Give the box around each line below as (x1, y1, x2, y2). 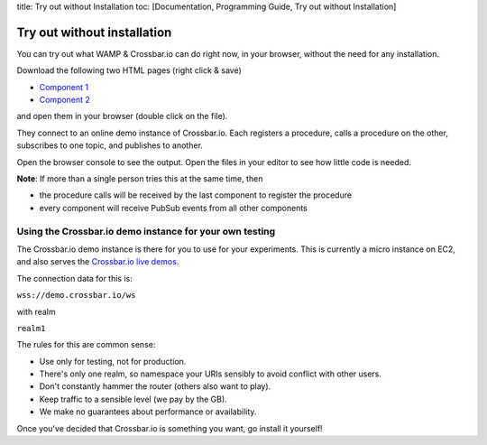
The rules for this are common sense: (16, 339, 156, 350)
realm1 (16, 323, 46, 333)
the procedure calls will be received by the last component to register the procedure (39, 190, 352, 200)
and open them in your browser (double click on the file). (16, 111, 228, 122)
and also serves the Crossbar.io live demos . (16, 256, 179, 267)
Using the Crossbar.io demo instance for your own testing (16, 225, 276, 237)
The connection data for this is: (16, 273, 133, 283)
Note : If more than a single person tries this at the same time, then (16, 173, 263, 184)
